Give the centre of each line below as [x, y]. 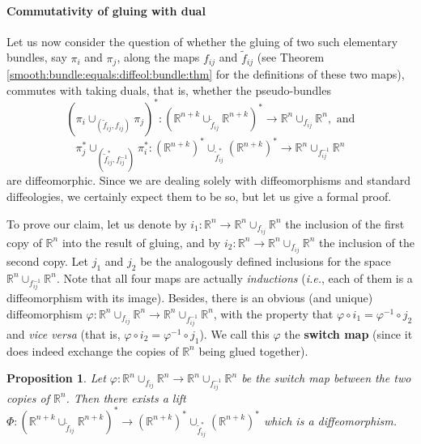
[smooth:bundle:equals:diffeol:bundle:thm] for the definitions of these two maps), [206, 74]
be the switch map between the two [326, 378]
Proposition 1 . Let [56, 378]
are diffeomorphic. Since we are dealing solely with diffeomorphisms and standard [209, 180]
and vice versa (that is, [64, 333]
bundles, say [37, 57]
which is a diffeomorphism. [331, 420]
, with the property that [273, 313]
